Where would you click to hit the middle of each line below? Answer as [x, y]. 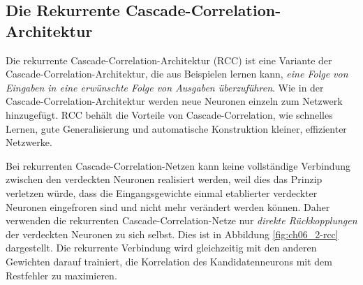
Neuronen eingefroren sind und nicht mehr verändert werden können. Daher [168, 206]
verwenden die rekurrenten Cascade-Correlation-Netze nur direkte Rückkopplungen [181, 220]
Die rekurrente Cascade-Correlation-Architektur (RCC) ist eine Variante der [169, 60]
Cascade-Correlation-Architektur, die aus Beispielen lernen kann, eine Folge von [177, 74]
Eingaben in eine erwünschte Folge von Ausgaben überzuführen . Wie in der [165, 87]
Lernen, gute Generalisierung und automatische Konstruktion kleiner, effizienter [176, 128]
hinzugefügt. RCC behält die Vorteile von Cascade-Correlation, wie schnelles [169, 114]
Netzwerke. [29, 142]
